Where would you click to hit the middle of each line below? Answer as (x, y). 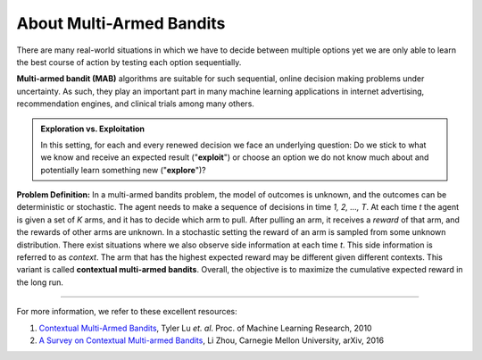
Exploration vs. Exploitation (92, 129)
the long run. (40, 282)
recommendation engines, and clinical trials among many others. (135, 104)
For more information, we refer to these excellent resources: (127, 312)
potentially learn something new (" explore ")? (123, 170)
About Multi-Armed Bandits (121, 23)
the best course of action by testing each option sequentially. (129, 62)
